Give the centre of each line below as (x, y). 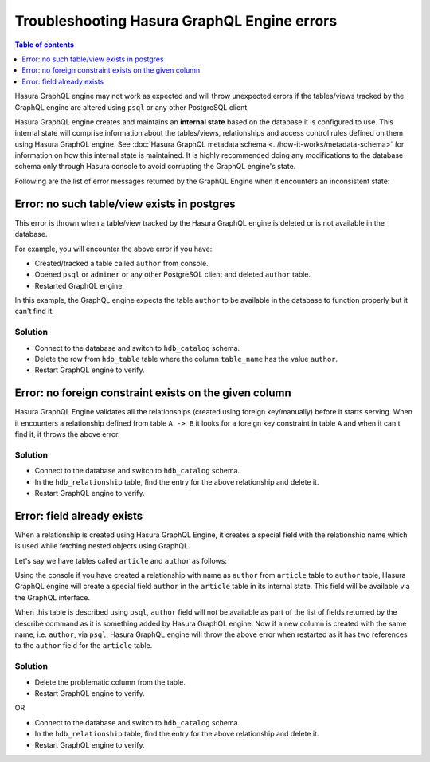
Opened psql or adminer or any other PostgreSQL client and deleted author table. (172, 274)
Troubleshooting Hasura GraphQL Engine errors (176, 21)
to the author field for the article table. (84, 646)
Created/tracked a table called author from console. (121, 263)
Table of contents (45, 45)
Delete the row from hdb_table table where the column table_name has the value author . (186, 359)
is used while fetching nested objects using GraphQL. (102, 546)
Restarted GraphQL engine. (80, 285)
